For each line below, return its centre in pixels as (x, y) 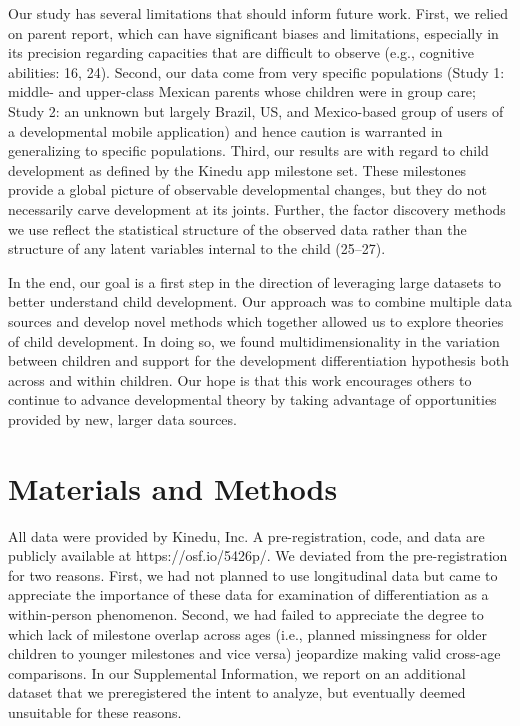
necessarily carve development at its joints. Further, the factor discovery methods (257, 208)
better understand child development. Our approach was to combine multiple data (260, 301)
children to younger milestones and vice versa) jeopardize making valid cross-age (254, 653)
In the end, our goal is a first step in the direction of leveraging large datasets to (254, 281)
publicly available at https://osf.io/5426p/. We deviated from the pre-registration (258, 555)
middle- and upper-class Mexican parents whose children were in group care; (242, 91)
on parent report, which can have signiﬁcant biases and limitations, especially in (253, 32)
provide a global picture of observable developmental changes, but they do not (248, 189)
